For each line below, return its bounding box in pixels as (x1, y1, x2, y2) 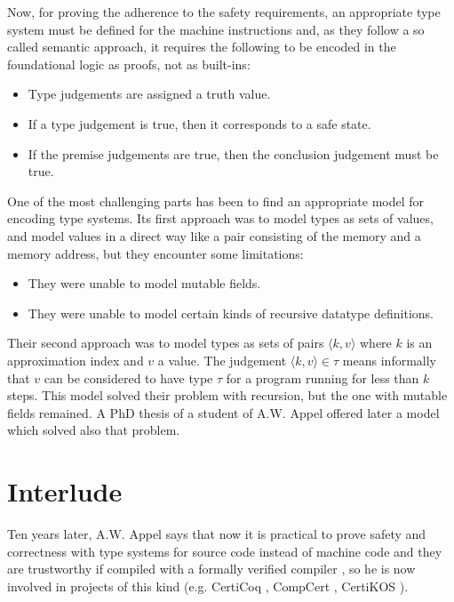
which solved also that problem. (7, 421, 180, 439)
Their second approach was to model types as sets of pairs (7, 333, 324, 352)
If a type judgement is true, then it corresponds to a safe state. (28, 114, 371, 132)
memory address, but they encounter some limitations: (7, 244, 304, 262)
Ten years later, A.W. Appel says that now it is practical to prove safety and (7, 525, 426, 542)
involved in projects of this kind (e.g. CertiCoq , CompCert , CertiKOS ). (7, 576, 409, 595)
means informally (342, 350, 436, 369)
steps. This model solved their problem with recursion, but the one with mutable (7, 386, 448, 405)
